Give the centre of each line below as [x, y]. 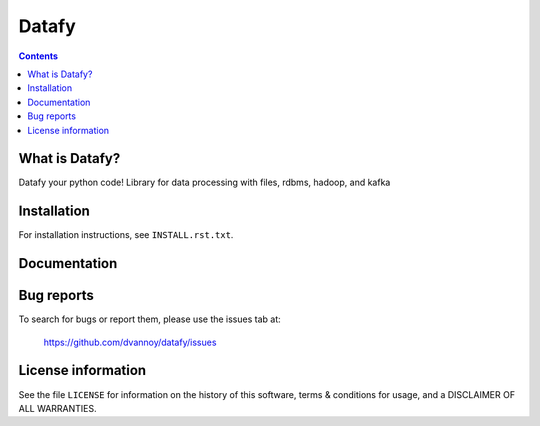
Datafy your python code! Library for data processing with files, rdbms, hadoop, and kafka [204, 182]
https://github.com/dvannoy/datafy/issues [130, 342]
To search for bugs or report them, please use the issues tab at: [150, 319]
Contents [38, 56]
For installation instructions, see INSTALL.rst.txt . [126, 235]
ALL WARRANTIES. [57, 408]
